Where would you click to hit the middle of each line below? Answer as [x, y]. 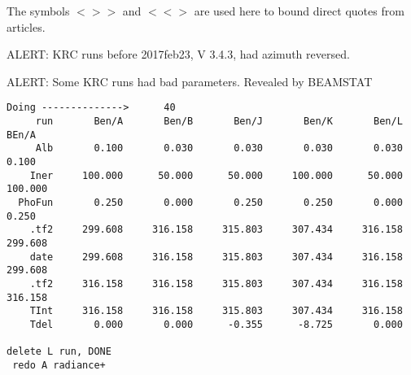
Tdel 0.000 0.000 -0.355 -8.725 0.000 [216, 324]
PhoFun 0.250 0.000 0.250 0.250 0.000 [210, 202]
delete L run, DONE [59, 352]
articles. [26, 26]
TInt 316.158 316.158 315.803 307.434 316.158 [216, 311]
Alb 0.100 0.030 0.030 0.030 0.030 [219, 148]
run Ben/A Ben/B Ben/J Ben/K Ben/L [219, 122]
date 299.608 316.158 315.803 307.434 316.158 [216, 257]
